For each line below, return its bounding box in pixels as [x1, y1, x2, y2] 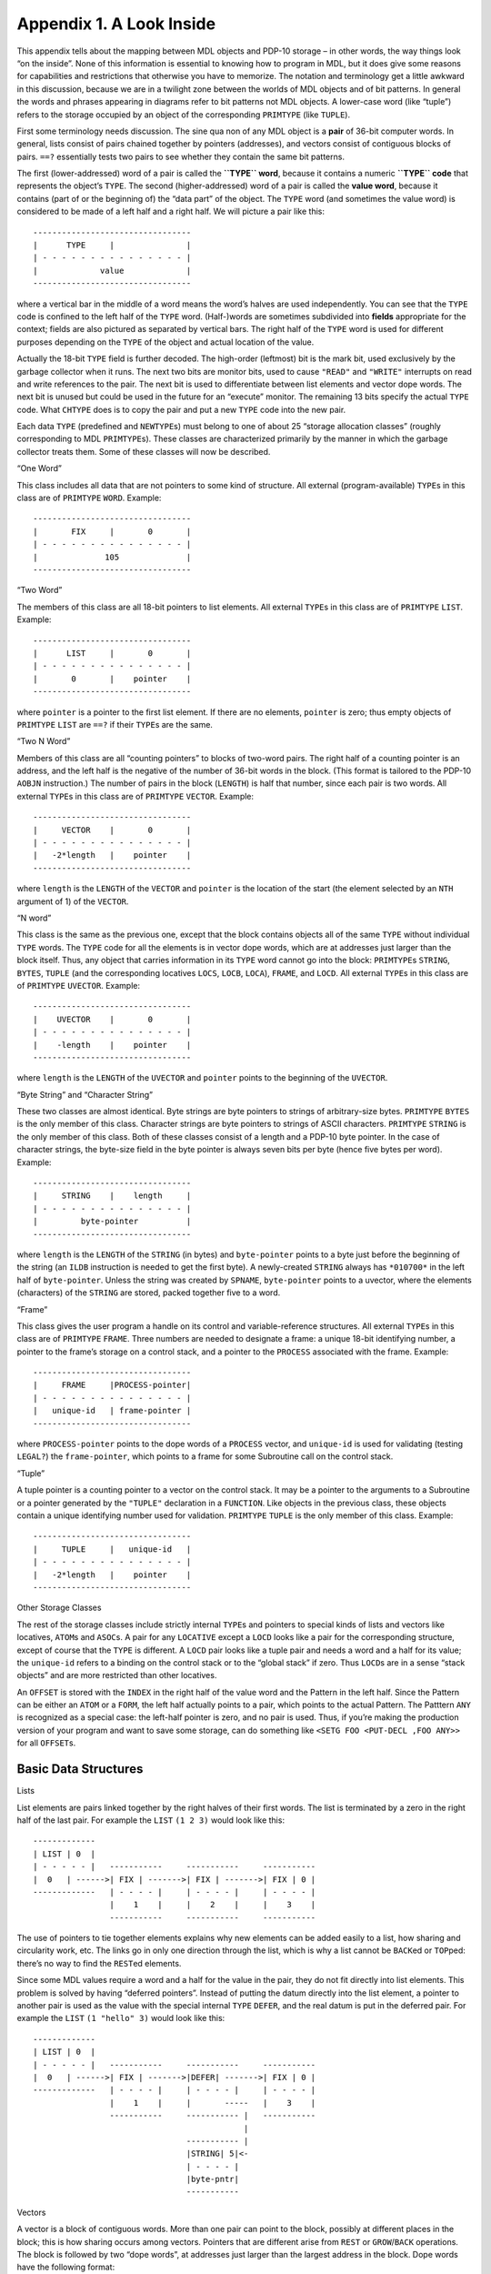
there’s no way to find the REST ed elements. [16, 1957, 182, 1968]
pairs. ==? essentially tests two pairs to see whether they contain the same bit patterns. [16, 151, 346, 162]
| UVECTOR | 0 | [33, 1014, 192, 1024]
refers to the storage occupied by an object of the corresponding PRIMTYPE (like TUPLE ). [16, 109, 350, 120]
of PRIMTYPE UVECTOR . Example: [16, 980, 141, 991]
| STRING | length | [33, 1191, 192, 1201]
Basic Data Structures [16, 1761, 144, 1777]
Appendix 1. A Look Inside [16, 14, 216, 34]
